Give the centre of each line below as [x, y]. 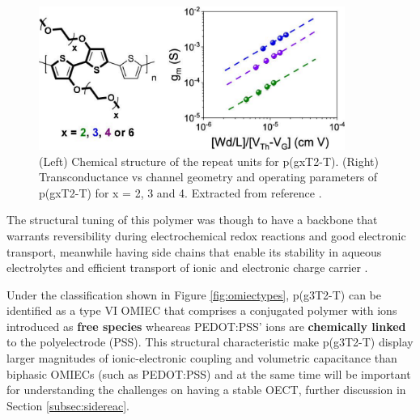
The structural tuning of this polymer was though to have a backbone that [192, 220]
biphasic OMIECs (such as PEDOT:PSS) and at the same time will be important [209, 373]
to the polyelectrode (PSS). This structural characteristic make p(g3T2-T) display [210, 342]
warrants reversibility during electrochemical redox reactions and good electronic [206, 235]
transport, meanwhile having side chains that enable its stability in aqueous [194, 251]
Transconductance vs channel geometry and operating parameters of [208, 177]
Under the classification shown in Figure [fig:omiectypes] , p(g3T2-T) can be [194, 294]
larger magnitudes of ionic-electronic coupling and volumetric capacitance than [202, 358]
